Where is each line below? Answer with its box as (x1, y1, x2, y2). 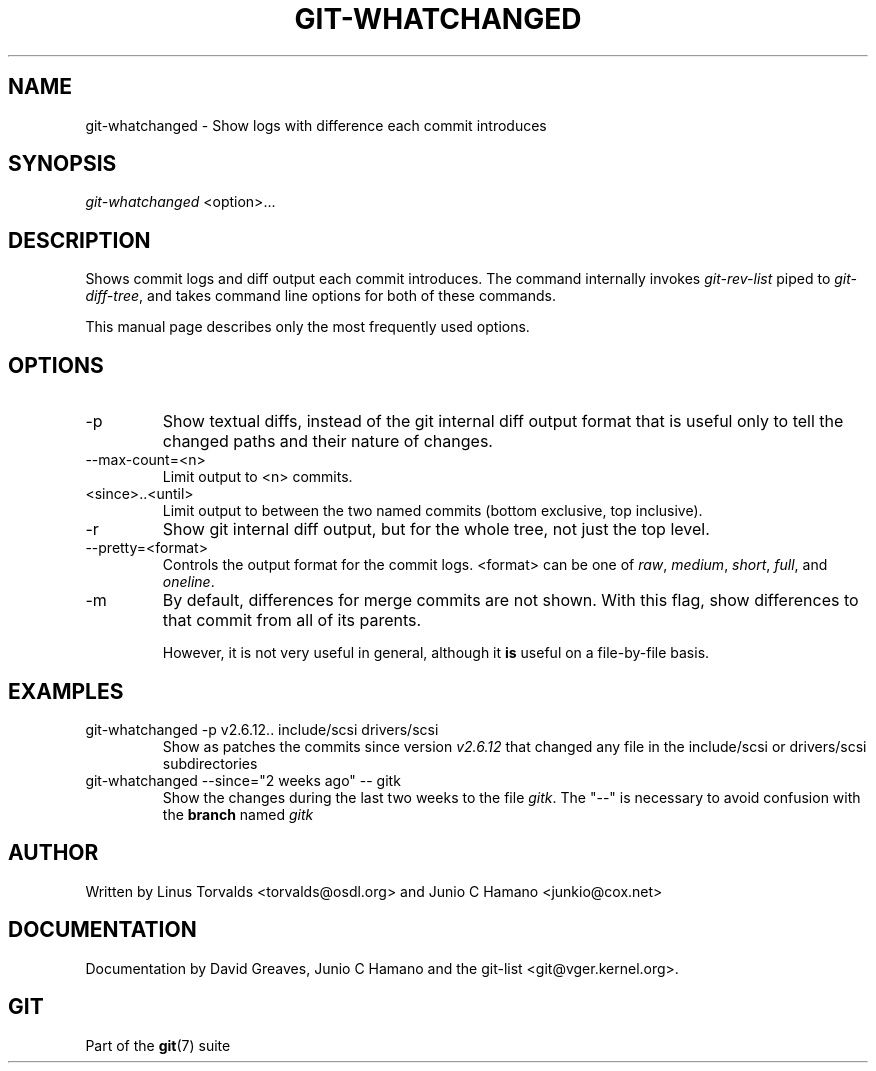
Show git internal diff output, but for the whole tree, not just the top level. (162, 519, 710, 540)
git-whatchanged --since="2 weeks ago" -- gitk (85, 771, 401, 789)
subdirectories (162, 754, 258, 772)
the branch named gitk (162, 805, 314, 823)
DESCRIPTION (8, 227, 151, 253)
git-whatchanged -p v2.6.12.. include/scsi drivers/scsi (85, 720, 439, 738)
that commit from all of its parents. (162, 610, 422, 631)
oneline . (162, 573, 215, 591)
